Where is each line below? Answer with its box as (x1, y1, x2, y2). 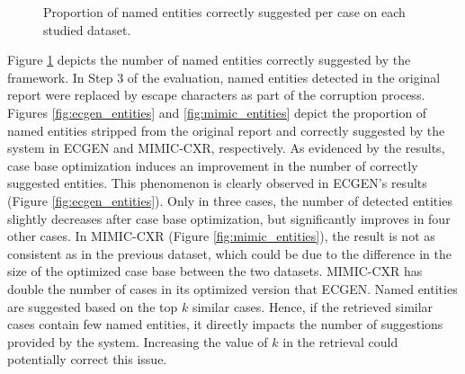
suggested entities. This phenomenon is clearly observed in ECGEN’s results (7, 174, 427, 192)
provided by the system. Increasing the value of (7, 332, 268, 351)
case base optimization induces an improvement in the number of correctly (7, 156, 418, 174)
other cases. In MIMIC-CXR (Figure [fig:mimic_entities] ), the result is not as (7, 227, 435, 245)
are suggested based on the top (7, 297, 178, 316)
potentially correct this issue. (7, 350, 167, 369)
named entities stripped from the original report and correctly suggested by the (7, 120, 445, 139)
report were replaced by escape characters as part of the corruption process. (7, 85, 425, 104)
